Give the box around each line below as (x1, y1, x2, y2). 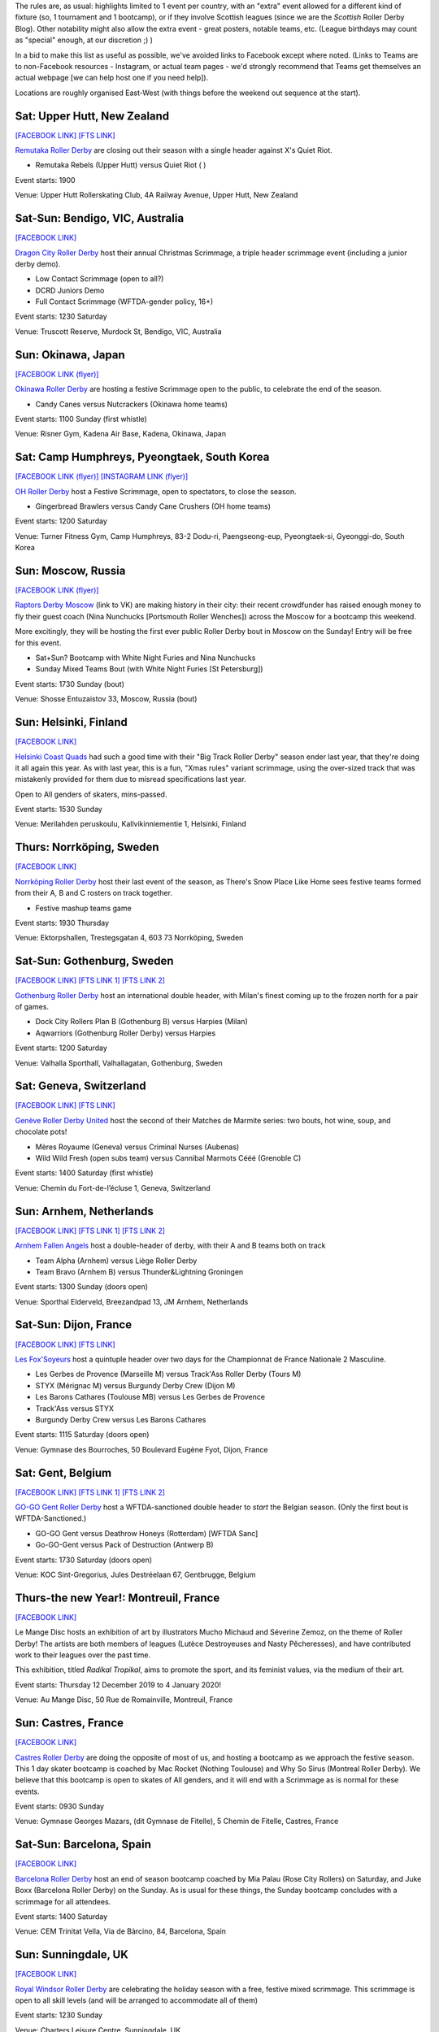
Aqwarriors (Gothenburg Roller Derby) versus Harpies (35, 1028, 216, 1038)
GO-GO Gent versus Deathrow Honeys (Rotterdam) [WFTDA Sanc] (35, 1528, 259, 1538)
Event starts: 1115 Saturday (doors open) (15, 1430, 150, 1439)
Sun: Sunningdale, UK (15, 1947, 129, 1962)
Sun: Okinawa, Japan (15, 348, 125, 362)
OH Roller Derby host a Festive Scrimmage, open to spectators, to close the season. (15, 486, 297, 496)
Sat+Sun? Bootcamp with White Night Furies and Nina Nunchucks (35, 653, 256, 662)
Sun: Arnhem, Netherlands (15, 1204, 154, 1218)
